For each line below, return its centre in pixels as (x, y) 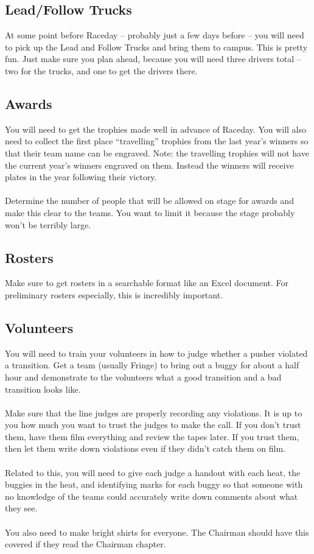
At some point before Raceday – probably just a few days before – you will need (155, 35)
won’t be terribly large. (48, 224)
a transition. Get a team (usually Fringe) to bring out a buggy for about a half (152, 365)
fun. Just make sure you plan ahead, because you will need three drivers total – (153, 59)
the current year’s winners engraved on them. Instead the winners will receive (149, 165)
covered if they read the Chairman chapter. (85, 544)
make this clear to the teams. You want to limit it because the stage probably (150, 212)
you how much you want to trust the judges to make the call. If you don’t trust (153, 425)
